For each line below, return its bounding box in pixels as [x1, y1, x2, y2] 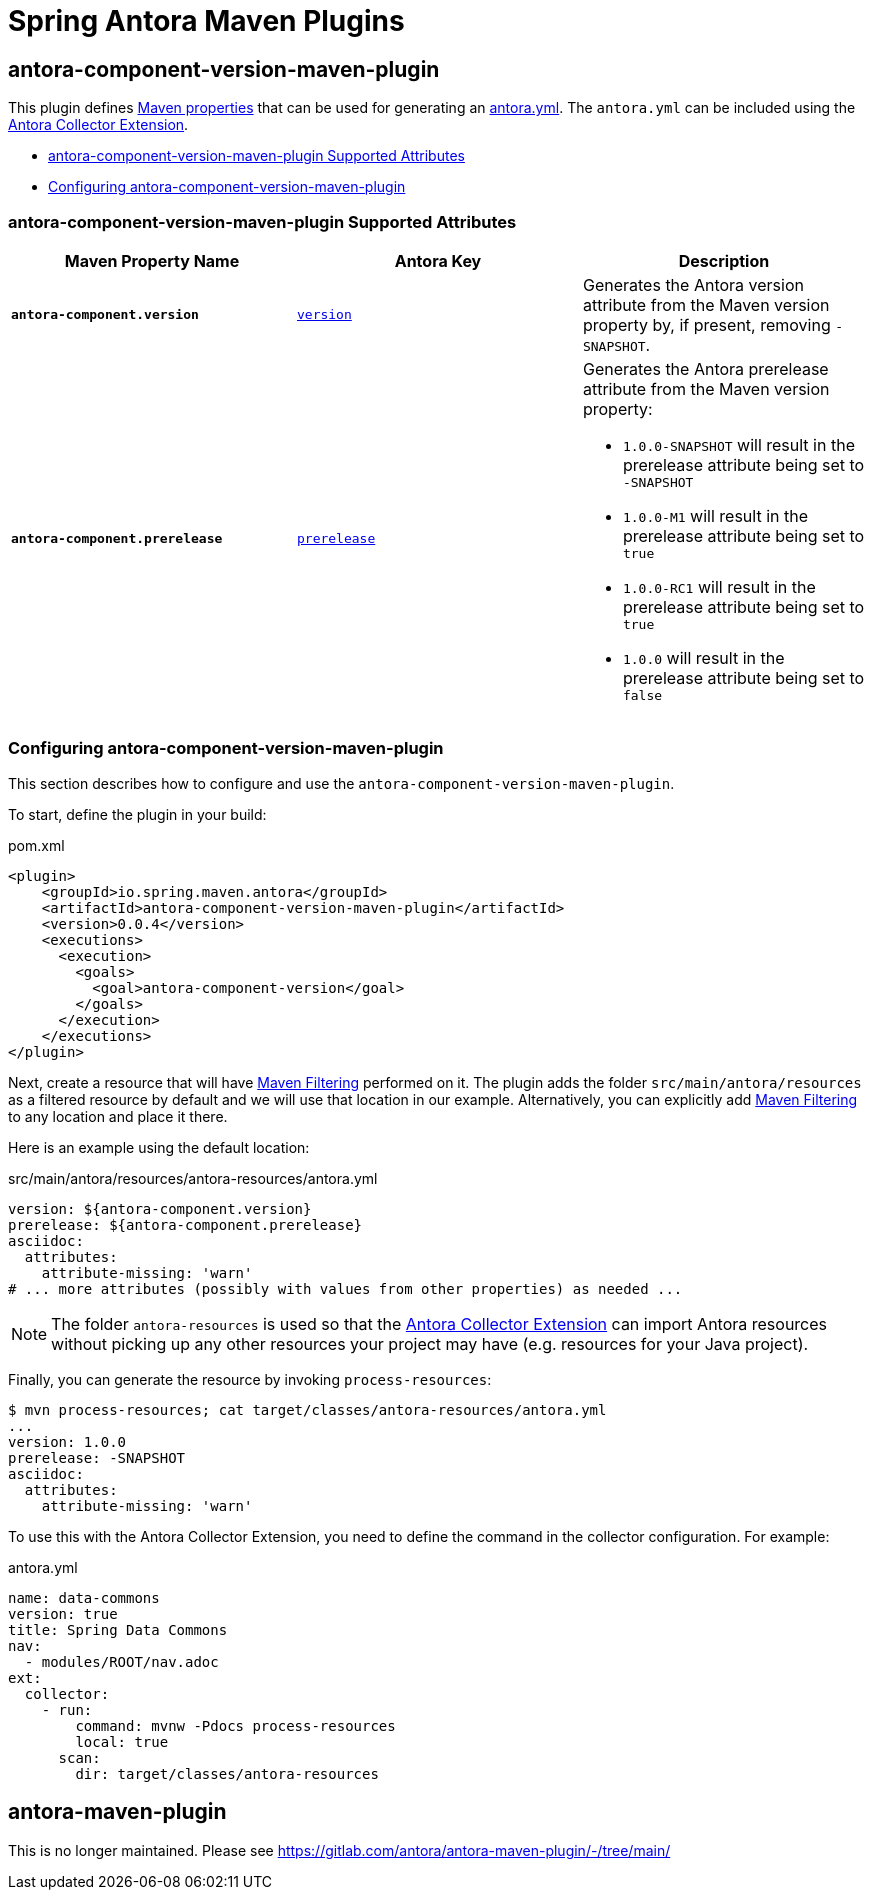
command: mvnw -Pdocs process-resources [75, 1717, 396, 1734]
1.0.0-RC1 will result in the [622, 576, 816, 597]
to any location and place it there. [8, 1107, 228, 1125]
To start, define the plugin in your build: [8, 805, 267, 823]
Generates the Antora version [582, 274, 804, 295]
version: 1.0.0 [8, 1433, 127, 1450]
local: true [75, 1733, 169, 1750]
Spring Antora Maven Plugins [8, 4, 405, 38]
